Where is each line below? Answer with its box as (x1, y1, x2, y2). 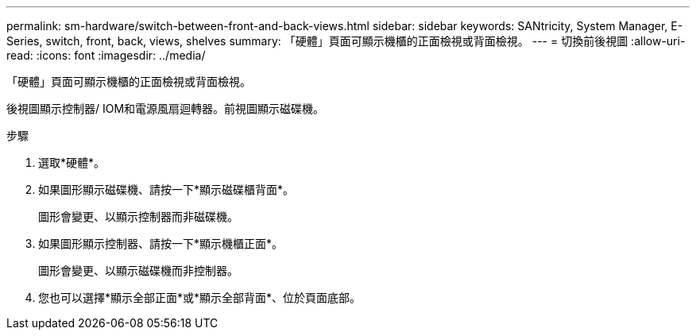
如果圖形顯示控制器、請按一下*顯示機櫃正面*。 (38, 237, 284, 250)
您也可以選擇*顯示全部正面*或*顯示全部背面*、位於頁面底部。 (38, 291, 362, 304)
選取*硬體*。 (38, 156, 106, 169)
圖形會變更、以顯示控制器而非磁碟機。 (38, 210, 238, 223)
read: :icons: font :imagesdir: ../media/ (6, 48, 206, 62)
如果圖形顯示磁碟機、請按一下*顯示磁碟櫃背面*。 (38, 183, 295, 196)
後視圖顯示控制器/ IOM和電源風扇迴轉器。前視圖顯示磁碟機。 (6, 102, 325, 115)
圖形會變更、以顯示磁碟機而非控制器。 (38, 264, 238, 277)
